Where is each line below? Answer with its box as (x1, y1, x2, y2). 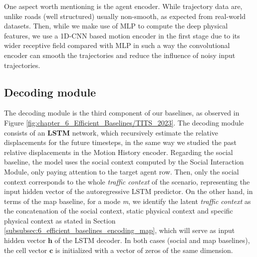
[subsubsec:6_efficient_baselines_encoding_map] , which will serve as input (4, 225, 235, 235)
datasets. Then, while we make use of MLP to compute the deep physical (4, 20, 228, 31)
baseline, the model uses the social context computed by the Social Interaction (4, 156, 244, 167)
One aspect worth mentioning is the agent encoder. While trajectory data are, (4, 1, 243, 11)
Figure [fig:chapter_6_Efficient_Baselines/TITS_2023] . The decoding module (4, 117, 244, 127)
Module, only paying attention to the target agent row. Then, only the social (4, 166, 239, 176)
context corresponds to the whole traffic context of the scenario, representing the (4, 176, 250, 186)
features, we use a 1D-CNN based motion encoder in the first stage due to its (4, 30, 240, 40)
